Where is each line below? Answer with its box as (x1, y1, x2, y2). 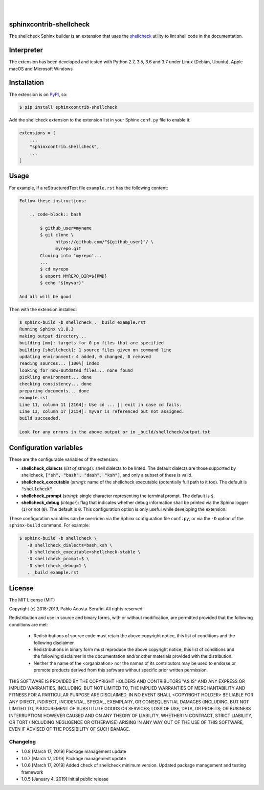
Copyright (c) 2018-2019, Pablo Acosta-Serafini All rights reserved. (9, 606, 144, 612)
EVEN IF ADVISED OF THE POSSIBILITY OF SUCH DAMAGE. (9, 726, 131, 732)
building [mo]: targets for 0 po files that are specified (19, 340, 164, 346)
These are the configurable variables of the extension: (9, 456, 118, 462)
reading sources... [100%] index (19, 360, 100, 366)
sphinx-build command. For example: (9, 522, 90, 528)
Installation (9, 78, 44, 87)
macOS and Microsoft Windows (9, 66, 73, 72)
